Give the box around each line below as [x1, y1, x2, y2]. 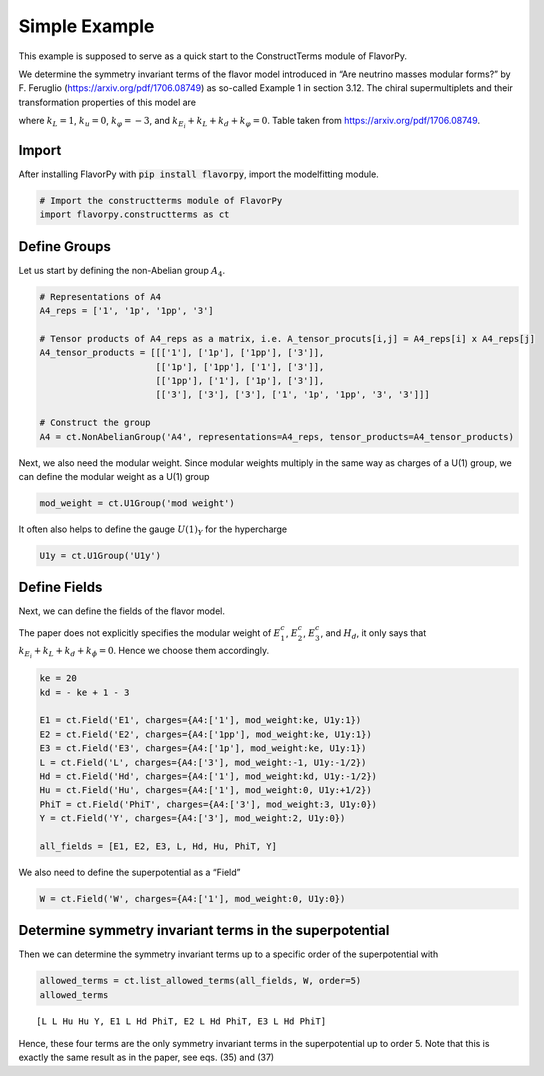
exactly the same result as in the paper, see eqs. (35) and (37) [18, 1051, 275, 1064]
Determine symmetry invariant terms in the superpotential [18, 922, 390, 939]
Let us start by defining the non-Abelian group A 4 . [18, 264, 225, 279]
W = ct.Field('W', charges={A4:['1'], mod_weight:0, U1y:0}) [39, 893, 346, 904]
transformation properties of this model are [18, 96, 197, 108]
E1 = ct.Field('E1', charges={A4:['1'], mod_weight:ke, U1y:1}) [39, 715, 362, 726]
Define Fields [18, 579, 103, 596]
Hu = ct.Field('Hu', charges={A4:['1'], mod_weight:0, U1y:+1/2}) [39, 785, 372, 796]
